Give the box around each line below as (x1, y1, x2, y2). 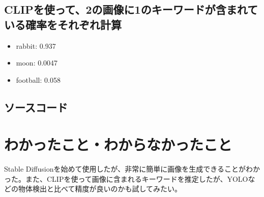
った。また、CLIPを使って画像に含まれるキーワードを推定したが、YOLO (4, 173, 248, 184)
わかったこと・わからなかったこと (4, 134, 232, 155)
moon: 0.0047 (16, 57, 58, 68)
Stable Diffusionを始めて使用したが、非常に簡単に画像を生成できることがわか (4, 163, 260, 174)
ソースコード (4, 99, 68, 115)
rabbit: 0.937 (16, 40, 56, 51)
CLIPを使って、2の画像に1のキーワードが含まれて (4, 2, 258, 17)
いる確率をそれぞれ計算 (4, 16, 122, 32)
